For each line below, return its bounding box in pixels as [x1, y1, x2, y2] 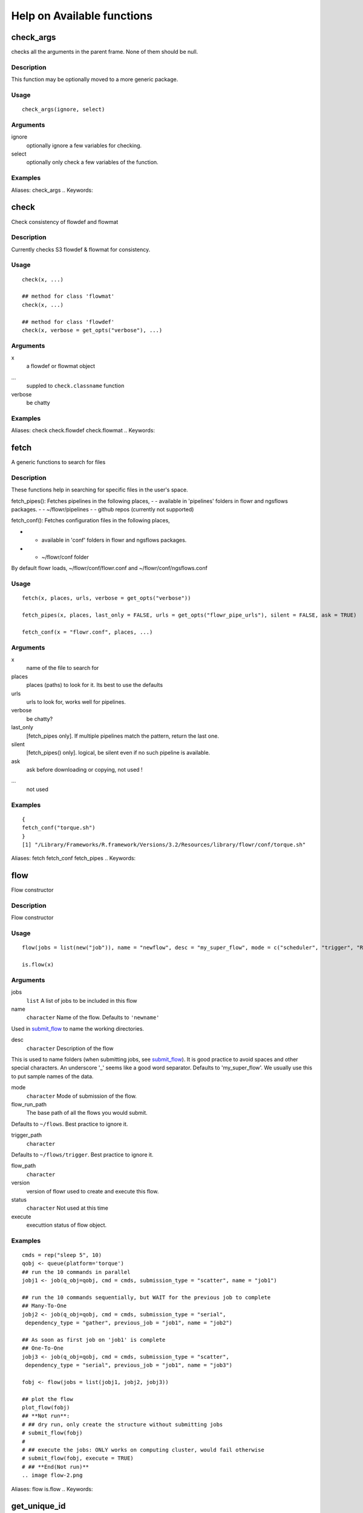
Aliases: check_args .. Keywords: [11, 186, 93, 194]
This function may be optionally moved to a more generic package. [11, 76, 178, 83]
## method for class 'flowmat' [22, 293, 115, 300]
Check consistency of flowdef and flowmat [11, 218, 119, 225]
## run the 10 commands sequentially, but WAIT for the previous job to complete [22, 1294, 271, 1301]
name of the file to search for [26, 665, 99, 672]
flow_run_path [11, 1101, 47, 1108]
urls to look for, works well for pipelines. [26, 698, 126, 705]
